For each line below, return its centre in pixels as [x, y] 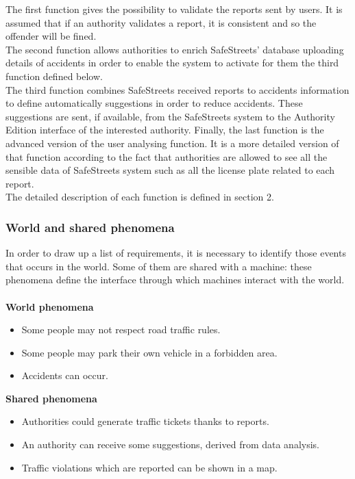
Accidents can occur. [65, 375]
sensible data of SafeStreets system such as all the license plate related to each [170, 170]
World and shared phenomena [90, 227]
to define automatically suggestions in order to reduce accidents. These [154, 103]
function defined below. [54, 76]
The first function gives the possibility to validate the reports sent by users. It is [174, 9]
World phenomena [50, 306]
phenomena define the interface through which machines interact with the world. [175, 280]
